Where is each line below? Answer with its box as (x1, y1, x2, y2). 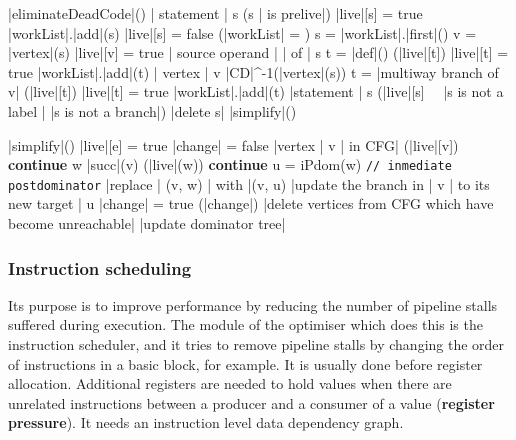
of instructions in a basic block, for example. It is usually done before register (8, 353, 483, 374)
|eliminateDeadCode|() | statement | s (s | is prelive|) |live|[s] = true (8, 3, 423, 23)
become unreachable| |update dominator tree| (8, 213, 286, 234)
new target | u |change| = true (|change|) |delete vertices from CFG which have (8, 193, 494, 214)
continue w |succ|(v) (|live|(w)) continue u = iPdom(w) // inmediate (8, 154, 452, 175)
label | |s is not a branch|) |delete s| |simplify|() (8, 100, 297, 121)
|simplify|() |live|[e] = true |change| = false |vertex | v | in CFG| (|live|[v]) (8, 134, 459, 155)
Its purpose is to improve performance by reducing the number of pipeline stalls (8, 294, 498, 315)
